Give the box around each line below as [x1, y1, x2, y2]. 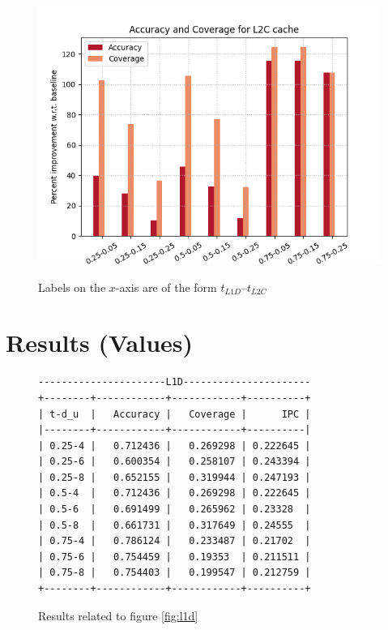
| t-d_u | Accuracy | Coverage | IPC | [38, 408, 311, 420]
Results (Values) [6, 326, 194, 359]
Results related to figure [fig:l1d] [38, 606, 198, 624]
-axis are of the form [115, 278, 217, 295]
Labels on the [38, 278, 106, 295]
